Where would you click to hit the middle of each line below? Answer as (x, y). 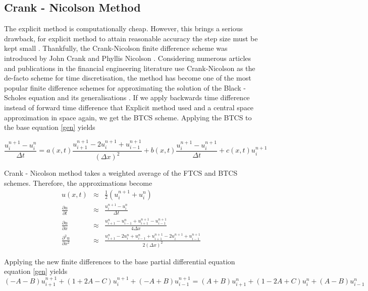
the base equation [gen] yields (50, 127)
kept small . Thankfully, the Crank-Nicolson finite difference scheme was (116, 48)
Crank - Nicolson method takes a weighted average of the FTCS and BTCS (121, 173)
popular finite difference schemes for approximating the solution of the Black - (125, 87)
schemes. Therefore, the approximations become (78, 183)
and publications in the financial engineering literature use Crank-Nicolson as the (130, 68)
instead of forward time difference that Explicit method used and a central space (129, 107)
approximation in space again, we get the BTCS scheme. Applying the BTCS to (128, 117)
